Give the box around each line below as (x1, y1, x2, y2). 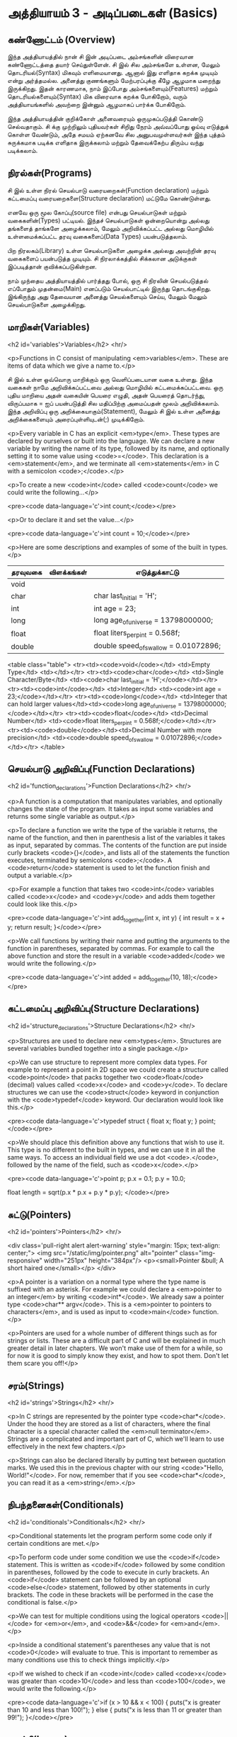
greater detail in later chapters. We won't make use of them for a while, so (7, 1344, 223, 1352)
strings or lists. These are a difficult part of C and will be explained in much (7, 1337, 226, 1345)
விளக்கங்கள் (48, 567, 87, 577)
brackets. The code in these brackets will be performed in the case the (7, 1590, 214, 1599)
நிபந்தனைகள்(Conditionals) (7, 1499, 124, 1511)
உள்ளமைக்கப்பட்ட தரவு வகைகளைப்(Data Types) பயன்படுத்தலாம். (7, 232, 187, 240)
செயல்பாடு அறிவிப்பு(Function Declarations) (7, 763, 196, 775)
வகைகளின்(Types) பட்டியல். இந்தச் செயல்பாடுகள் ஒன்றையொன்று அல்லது (7, 216, 210, 225)
